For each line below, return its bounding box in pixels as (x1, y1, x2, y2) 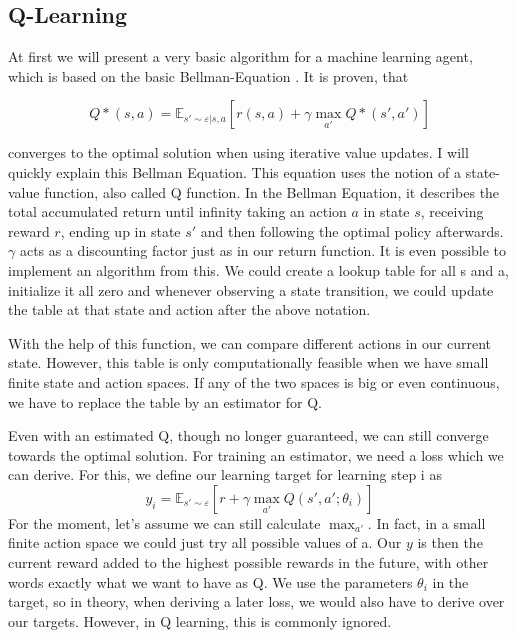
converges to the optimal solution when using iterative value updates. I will (8, 142, 469, 163)
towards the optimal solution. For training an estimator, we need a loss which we (8, 444, 504, 465)
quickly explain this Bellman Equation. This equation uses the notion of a (8, 161, 462, 182)
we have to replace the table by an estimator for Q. (8, 391, 322, 412)
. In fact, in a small (367, 512, 486, 533)
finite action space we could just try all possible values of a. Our (8, 532, 402, 553)
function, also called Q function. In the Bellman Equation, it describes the (44, 181, 500, 202)
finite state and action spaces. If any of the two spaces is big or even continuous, (8, 371, 500, 392)
